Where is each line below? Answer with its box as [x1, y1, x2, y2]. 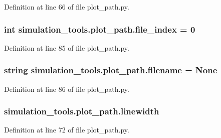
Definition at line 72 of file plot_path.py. [4, 124, 129, 135]
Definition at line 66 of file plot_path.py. [4, 2, 129, 12]
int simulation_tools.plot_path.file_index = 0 [4, 23, 195, 35]
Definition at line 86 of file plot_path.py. [4, 83, 129, 94]
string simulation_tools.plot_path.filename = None [4, 64, 217, 76]
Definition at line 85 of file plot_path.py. [4, 42, 129, 53]
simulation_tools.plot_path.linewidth [4, 105, 159, 117]
